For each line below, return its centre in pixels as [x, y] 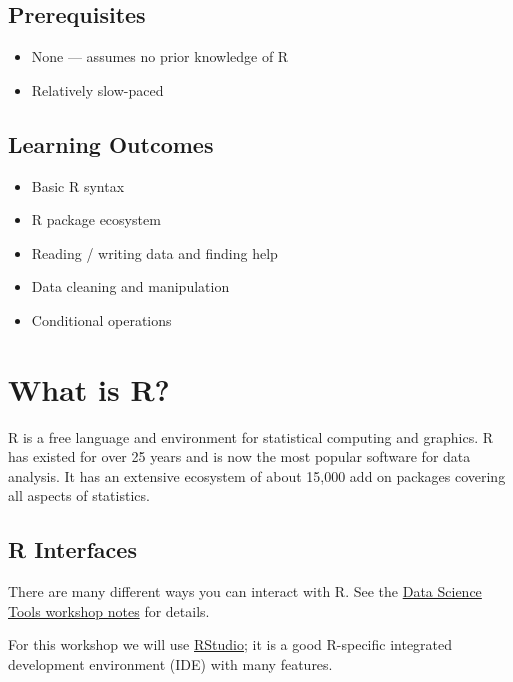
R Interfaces [72, 549]
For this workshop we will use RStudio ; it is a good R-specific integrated [230, 644]
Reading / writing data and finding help [154, 252]
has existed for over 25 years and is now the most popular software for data [239, 456]
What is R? [89, 388]
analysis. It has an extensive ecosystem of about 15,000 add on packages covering [257, 475]
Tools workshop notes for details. [109, 610]
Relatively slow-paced [97, 89]
